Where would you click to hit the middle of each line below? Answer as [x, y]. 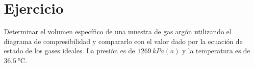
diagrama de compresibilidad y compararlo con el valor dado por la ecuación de [123, 41]
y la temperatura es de [216, 51]
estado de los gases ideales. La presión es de [70, 51]
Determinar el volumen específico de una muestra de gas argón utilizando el [118, 32]
